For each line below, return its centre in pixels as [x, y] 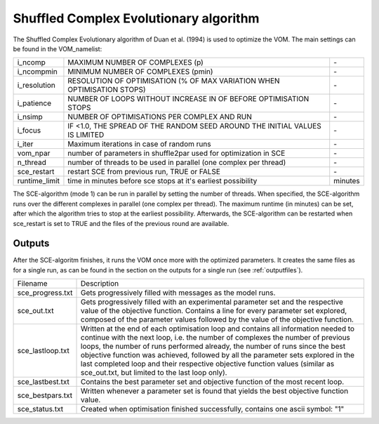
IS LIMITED [86, 135]
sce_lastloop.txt [44, 351]
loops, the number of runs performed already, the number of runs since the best [213, 346]
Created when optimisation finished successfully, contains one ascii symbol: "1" [213, 409]
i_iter [25, 144]
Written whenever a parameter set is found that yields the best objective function [215, 391]
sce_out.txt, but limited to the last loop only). [154, 373]
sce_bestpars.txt [45, 395]
